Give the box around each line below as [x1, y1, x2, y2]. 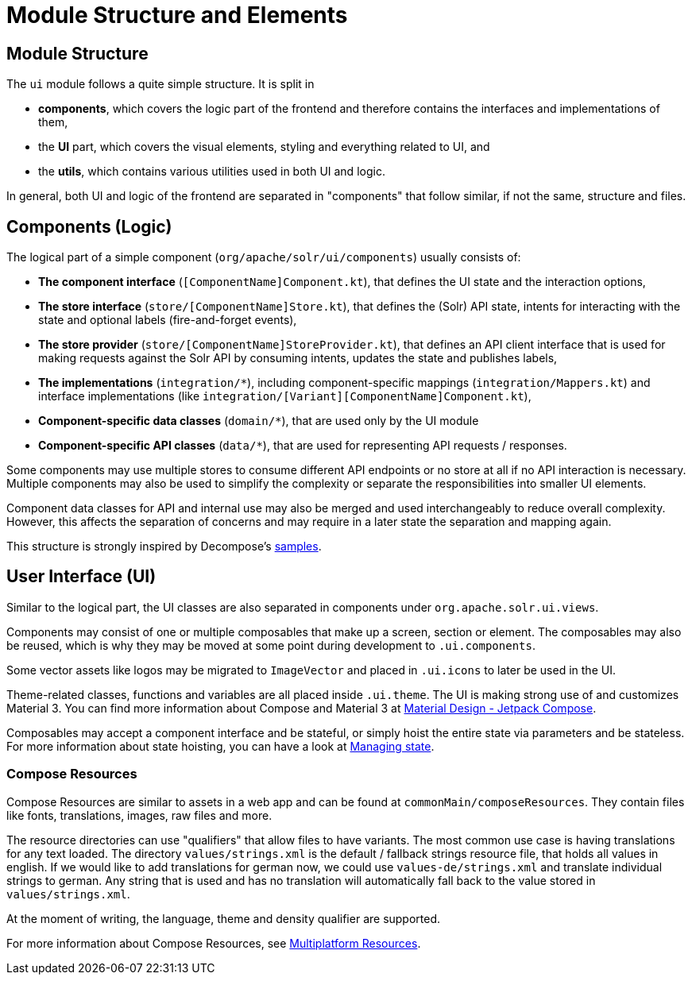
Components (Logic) [6, 216, 172, 237]
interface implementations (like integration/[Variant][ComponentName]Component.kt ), [38, 389, 532, 404]
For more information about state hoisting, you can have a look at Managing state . [6, 739, 435, 753]
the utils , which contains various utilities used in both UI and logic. [38, 164, 385, 179]
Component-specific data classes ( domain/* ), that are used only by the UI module [38, 414, 479, 428]
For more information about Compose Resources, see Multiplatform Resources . [6, 936, 421, 950]
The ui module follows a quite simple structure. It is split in [6, 77, 315, 91]
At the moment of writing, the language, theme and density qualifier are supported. [6, 911, 441, 925]
